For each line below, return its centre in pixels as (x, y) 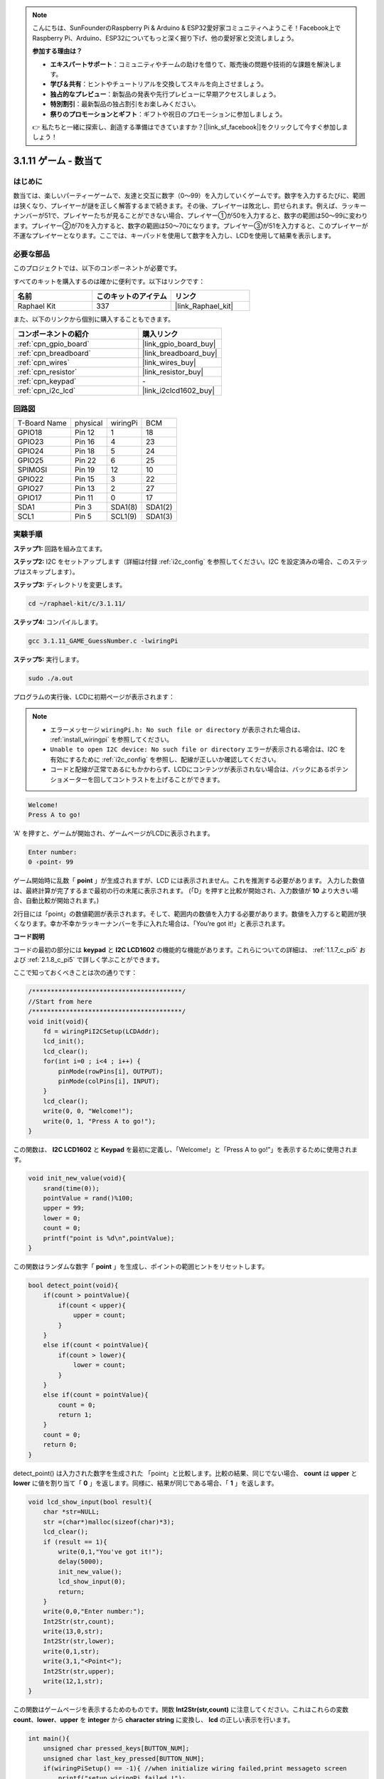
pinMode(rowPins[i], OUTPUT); (111, 1071)
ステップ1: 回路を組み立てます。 (60, 549)
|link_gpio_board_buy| (179, 344)
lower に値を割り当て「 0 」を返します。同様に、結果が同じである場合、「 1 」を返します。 (145, 1483)
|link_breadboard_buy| (180, 354)
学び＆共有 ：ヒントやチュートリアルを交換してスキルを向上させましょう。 (159, 84)
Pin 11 (84, 498)
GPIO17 (30, 498)
